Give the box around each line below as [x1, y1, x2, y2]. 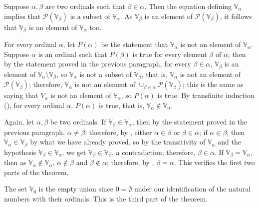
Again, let [4, 116, 34, 127]
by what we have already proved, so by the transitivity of [30, 136, 206, 147]
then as [4, 157, 26, 167]
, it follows [220, 10, 252, 21]
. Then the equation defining [144, 1, 232, 11]
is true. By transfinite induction [157, 90, 255, 100]
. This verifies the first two [174, 157, 255, 167]
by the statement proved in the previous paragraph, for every [4, 58, 191, 69]
